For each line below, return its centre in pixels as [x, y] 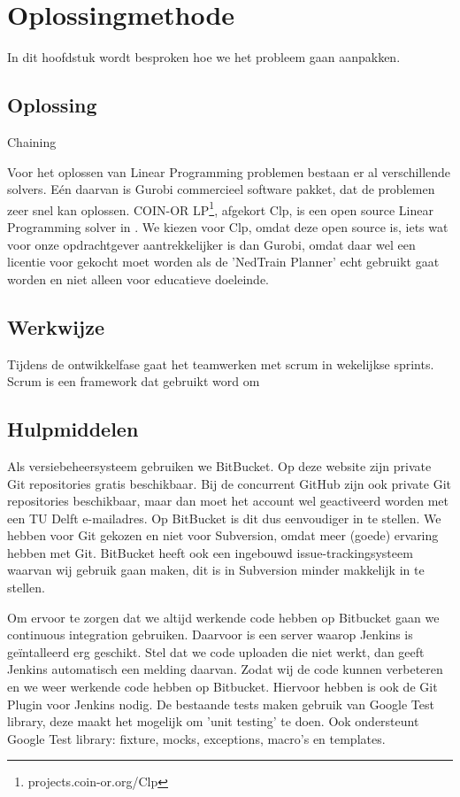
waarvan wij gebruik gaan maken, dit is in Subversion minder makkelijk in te [216, 570]
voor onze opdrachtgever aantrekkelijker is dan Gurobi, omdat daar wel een [211, 244]
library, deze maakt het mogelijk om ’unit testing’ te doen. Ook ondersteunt [213, 721]
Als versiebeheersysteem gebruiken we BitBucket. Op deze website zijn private [219, 465]
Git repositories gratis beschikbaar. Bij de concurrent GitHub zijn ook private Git [229, 483]
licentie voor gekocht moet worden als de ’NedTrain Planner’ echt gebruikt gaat [223, 262]
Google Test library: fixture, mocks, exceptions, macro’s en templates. [196, 738]
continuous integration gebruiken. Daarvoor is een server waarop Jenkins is [210, 635]
